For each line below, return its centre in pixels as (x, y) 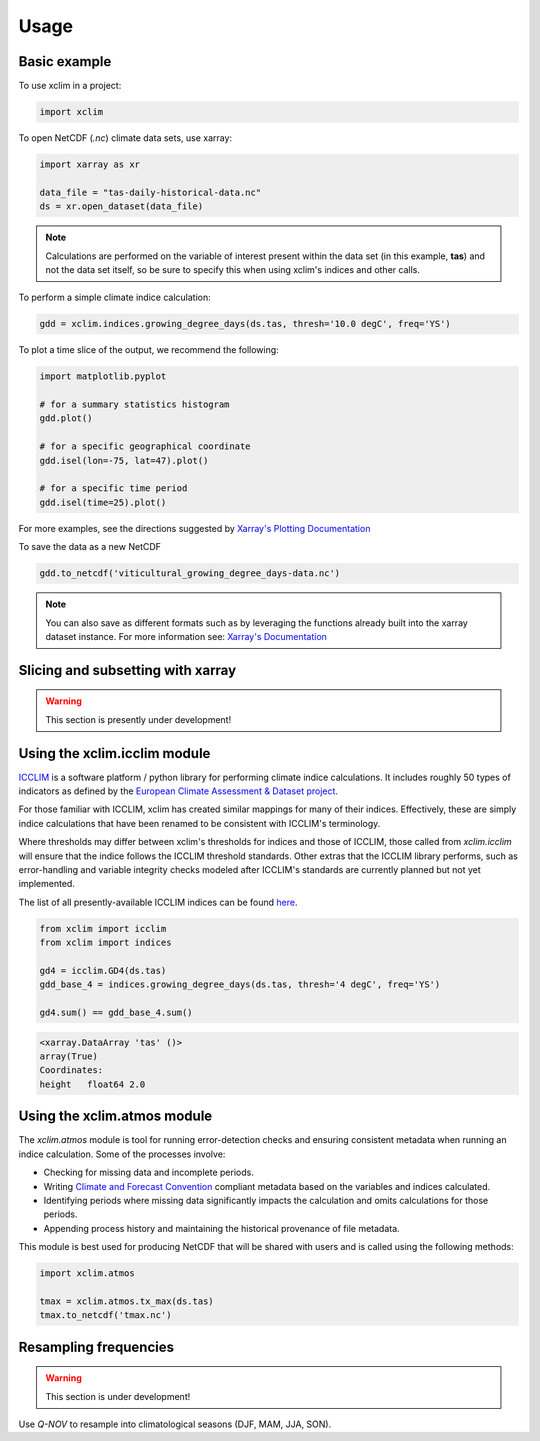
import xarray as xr (89, 164)
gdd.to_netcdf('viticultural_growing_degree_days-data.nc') (190, 573)
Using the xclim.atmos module (115, 1116)
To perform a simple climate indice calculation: (115, 297)
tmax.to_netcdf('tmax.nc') (105, 1315)
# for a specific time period (113, 488)
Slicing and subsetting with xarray (127, 670)
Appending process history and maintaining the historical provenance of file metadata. (221, 1228)
